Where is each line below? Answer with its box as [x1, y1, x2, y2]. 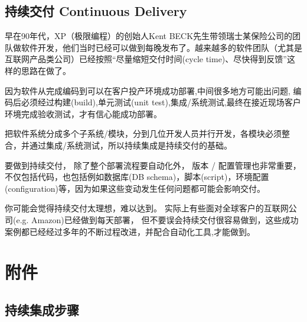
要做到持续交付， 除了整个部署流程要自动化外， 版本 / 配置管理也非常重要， [5, 159, 301, 171]
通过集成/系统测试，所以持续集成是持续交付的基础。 [29, 139, 232, 151]
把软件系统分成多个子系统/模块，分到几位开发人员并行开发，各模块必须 [5, 127, 282, 140]
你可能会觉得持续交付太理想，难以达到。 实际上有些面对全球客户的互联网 [5, 202, 289, 214]
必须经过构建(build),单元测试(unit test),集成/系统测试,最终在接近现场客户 [21, 96, 301, 108]
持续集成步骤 [5, 300, 79, 318]
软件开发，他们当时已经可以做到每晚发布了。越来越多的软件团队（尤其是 [21, 41, 302, 53]
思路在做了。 [21, 64, 71, 76]
